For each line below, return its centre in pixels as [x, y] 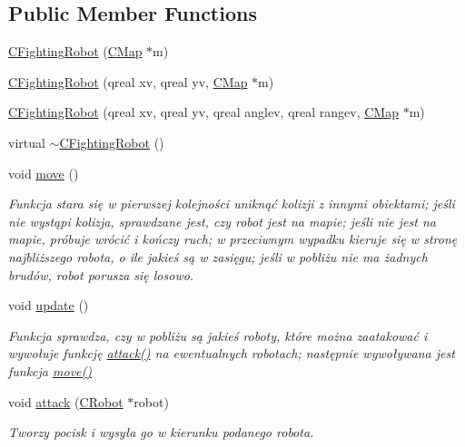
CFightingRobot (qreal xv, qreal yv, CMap [128, 81]
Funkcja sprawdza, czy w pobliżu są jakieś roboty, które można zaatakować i [218, 335]
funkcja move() [50, 370]
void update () [49, 305]
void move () [44, 173]
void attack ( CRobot [66, 401]
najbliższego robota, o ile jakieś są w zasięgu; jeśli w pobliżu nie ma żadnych [218, 256]
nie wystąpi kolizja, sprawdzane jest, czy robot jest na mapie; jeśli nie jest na [222, 221]
